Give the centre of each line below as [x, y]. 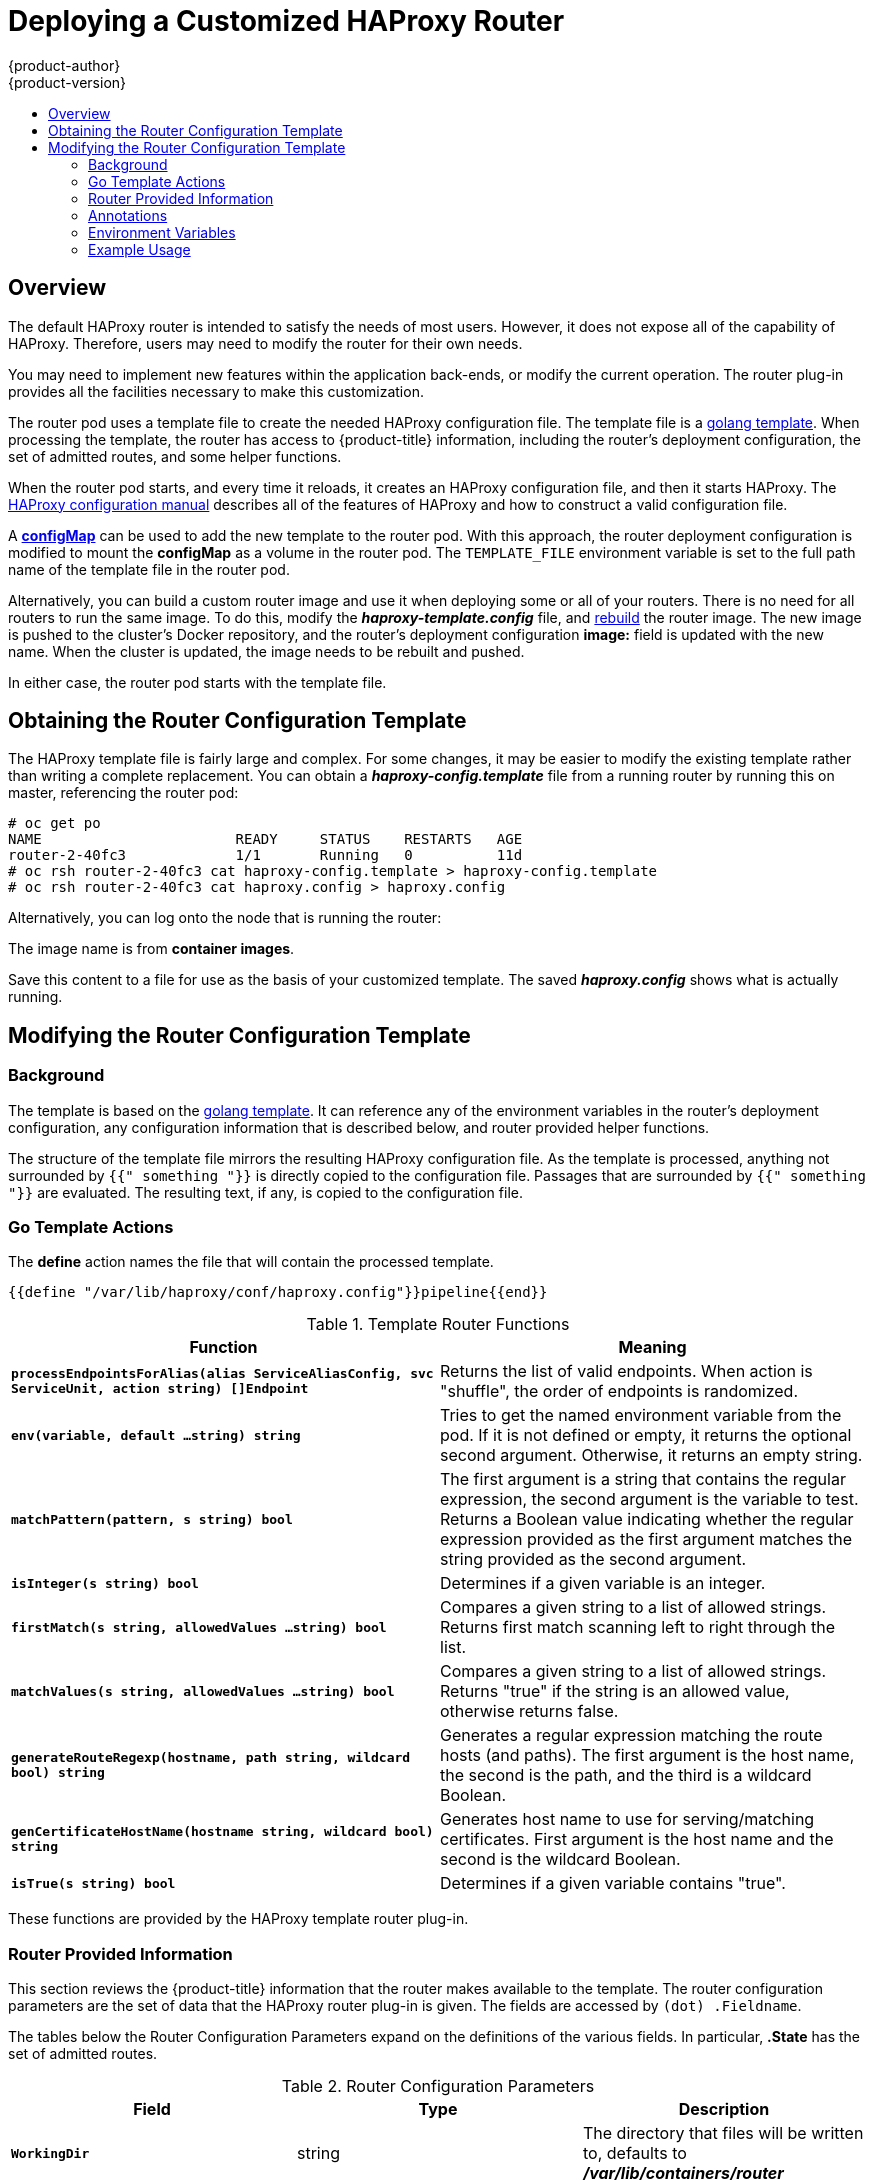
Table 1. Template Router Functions [438, 1324]
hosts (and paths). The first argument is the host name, [647, 1755]
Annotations [128, 215]
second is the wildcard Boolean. [560, 1859]
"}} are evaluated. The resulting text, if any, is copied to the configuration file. [265, 1192]
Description [724, 2109]
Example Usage [139, 249]
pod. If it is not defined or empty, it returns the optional [646, 1435]
